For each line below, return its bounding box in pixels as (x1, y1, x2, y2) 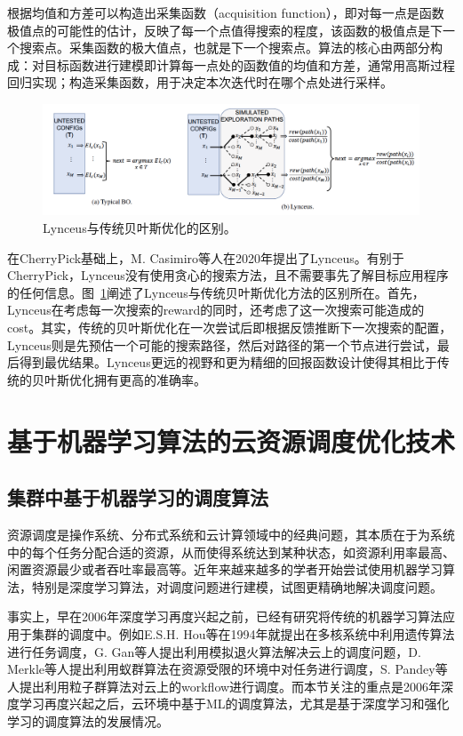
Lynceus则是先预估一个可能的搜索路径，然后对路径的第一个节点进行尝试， (7, 335, 437, 354)
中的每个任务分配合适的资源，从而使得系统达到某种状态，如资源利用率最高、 (7, 542, 455, 561)
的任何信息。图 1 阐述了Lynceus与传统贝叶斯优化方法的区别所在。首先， (7, 283, 425, 301)
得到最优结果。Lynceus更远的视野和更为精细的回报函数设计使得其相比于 (19, 353, 437, 372)
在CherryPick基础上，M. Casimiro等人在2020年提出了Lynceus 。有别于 (7, 248, 404, 267)
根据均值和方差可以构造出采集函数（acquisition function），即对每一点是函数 (7, 4, 444, 21)
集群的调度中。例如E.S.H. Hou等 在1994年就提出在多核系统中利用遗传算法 (31, 624, 455, 643)
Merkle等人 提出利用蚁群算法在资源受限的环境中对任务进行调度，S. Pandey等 (7, 660, 448, 678)
